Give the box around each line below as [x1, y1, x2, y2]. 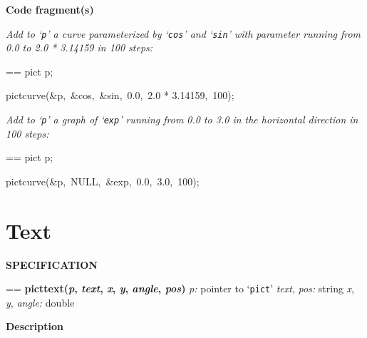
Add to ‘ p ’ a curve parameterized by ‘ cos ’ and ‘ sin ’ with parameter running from [6, 26, 361, 41]
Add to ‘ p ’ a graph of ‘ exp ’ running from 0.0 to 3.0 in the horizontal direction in [6, 112, 358, 127]
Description [6, 319, 64, 334]
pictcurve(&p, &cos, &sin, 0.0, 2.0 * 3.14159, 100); [6, 88, 234, 103]
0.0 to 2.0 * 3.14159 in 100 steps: [6, 40, 153, 55]
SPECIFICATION [6, 257, 98, 272]
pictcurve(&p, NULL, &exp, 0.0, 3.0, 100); [6, 173, 200, 188]
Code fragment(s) [6, 2, 94, 16]
